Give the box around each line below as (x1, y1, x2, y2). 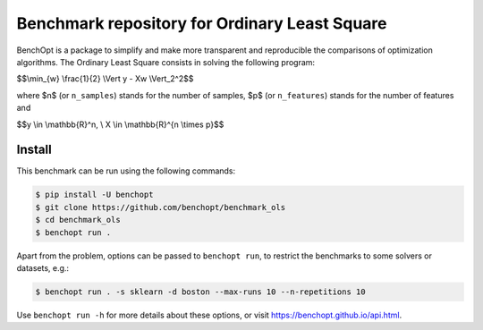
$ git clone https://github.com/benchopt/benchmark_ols (35, 202, 286, 212)
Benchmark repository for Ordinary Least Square (16, 13, 388, 33)
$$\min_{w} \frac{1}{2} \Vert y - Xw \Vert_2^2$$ (16, 73, 194, 84)
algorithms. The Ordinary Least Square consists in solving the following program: (16, 56, 316, 67)
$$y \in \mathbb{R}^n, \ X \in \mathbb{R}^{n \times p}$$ (16, 119, 225, 130)
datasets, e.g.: (16, 262, 70, 273)
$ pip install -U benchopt (35, 190, 154, 200)
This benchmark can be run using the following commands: (16, 165, 236, 176)
